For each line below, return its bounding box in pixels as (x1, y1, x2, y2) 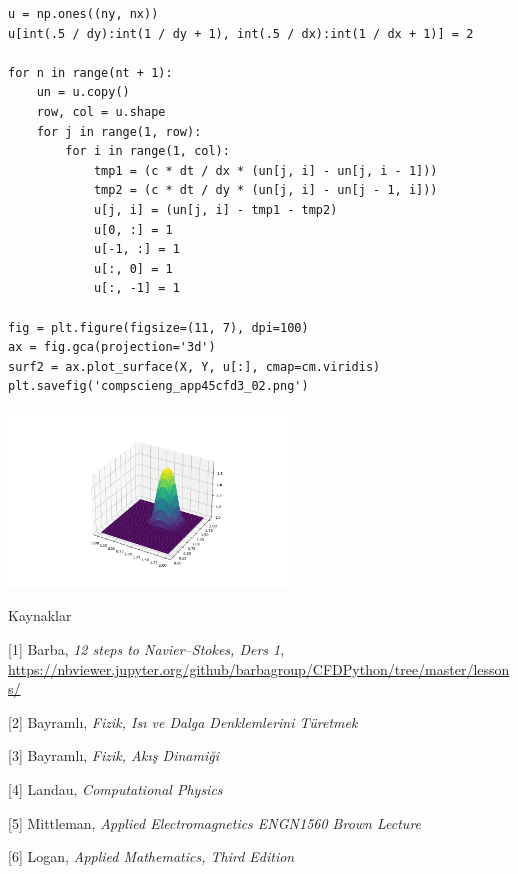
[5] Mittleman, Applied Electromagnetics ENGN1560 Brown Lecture (8, 812, 422, 833)
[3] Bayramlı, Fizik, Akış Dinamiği (8, 745, 219, 766)
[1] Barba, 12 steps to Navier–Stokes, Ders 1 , (8, 639, 285, 660)
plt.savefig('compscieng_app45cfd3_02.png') (8, 379, 309, 394)
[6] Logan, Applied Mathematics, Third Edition (8, 846, 295, 867)
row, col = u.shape (36, 104, 166, 119)
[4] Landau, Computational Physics (8, 779, 223, 800)
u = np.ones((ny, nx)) (8, 7, 159, 21)
